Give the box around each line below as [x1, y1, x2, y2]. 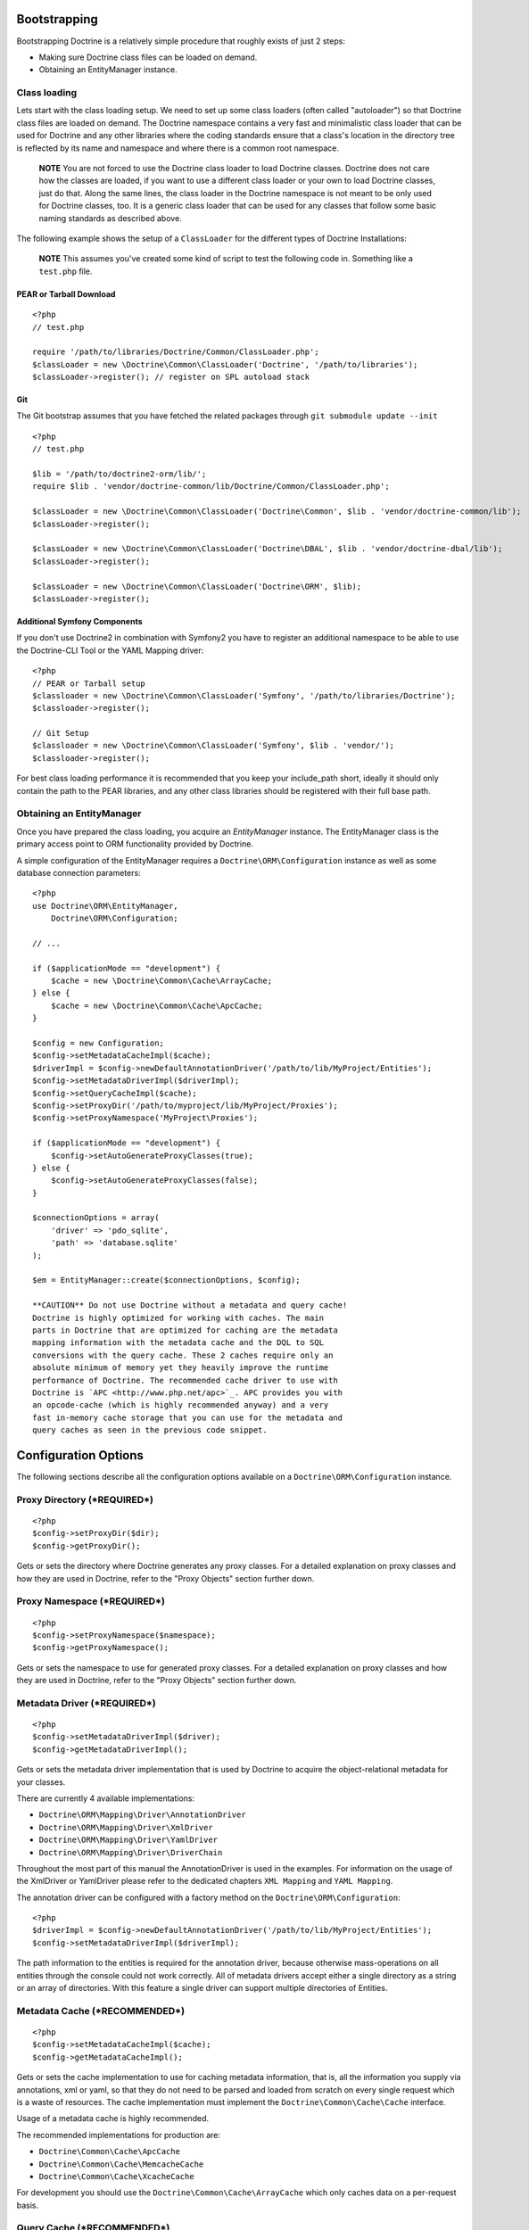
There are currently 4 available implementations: [16, 1793, 195, 1804]
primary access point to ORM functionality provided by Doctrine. [16, 838, 254, 849]
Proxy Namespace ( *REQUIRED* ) [16, 1595, 165, 1607]
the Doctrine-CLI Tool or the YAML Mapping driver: [16, 645, 204, 656]
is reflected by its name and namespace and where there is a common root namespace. [16, 143, 339, 153]
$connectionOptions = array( [32, 1213, 160, 1223]
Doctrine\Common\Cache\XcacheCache [38, 2171, 195, 2181]
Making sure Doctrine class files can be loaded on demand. [38, 52, 258, 62]
